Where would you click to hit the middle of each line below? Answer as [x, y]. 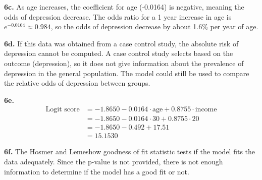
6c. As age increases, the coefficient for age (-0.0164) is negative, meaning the [124, 7]
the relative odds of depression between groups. [77, 83]
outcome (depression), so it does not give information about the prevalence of [124, 63]
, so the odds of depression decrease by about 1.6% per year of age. [154, 26]
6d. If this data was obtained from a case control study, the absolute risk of [121, 43]
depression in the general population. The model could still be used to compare [127, 73]
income [206, 110]
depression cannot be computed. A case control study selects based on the [119, 53]
